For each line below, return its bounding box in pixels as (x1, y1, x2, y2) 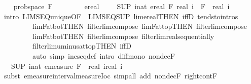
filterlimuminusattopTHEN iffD (32, 40, 131, 51)
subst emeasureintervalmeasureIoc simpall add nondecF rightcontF (4, 70, 218, 81)
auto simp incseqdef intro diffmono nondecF (32, 50, 175, 61)
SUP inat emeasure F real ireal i (11, 60, 123, 71)
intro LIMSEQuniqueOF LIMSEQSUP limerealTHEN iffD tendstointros (4, 11, 238, 21)
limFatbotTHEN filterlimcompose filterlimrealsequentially (32, 30, 214, 41)
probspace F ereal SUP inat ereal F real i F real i (13, 1, 230, 11)
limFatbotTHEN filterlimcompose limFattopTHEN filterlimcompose (32, 21, 247, 31)
